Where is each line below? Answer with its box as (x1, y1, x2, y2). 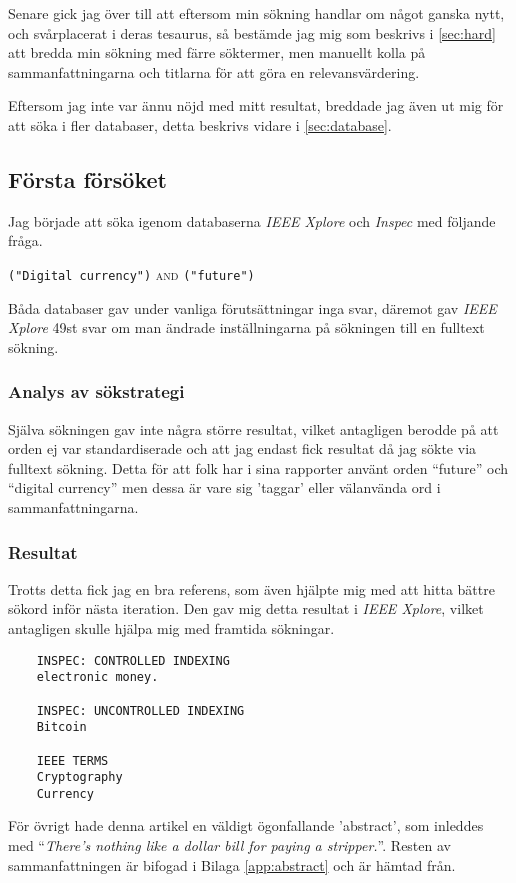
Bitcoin (36, 720, 87, 735)
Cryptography (36, 770, 123, 785)
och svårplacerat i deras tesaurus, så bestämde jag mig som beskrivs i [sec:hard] (8, 22, 496, 43)
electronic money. (36, 670, 159, 685)
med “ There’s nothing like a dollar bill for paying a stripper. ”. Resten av (8, 835, 451, 856)
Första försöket (8, 163, 167, 194)
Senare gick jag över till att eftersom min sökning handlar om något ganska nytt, (8, 3, 505, 23)
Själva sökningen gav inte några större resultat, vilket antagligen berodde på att (8, 418, 499, 439)
